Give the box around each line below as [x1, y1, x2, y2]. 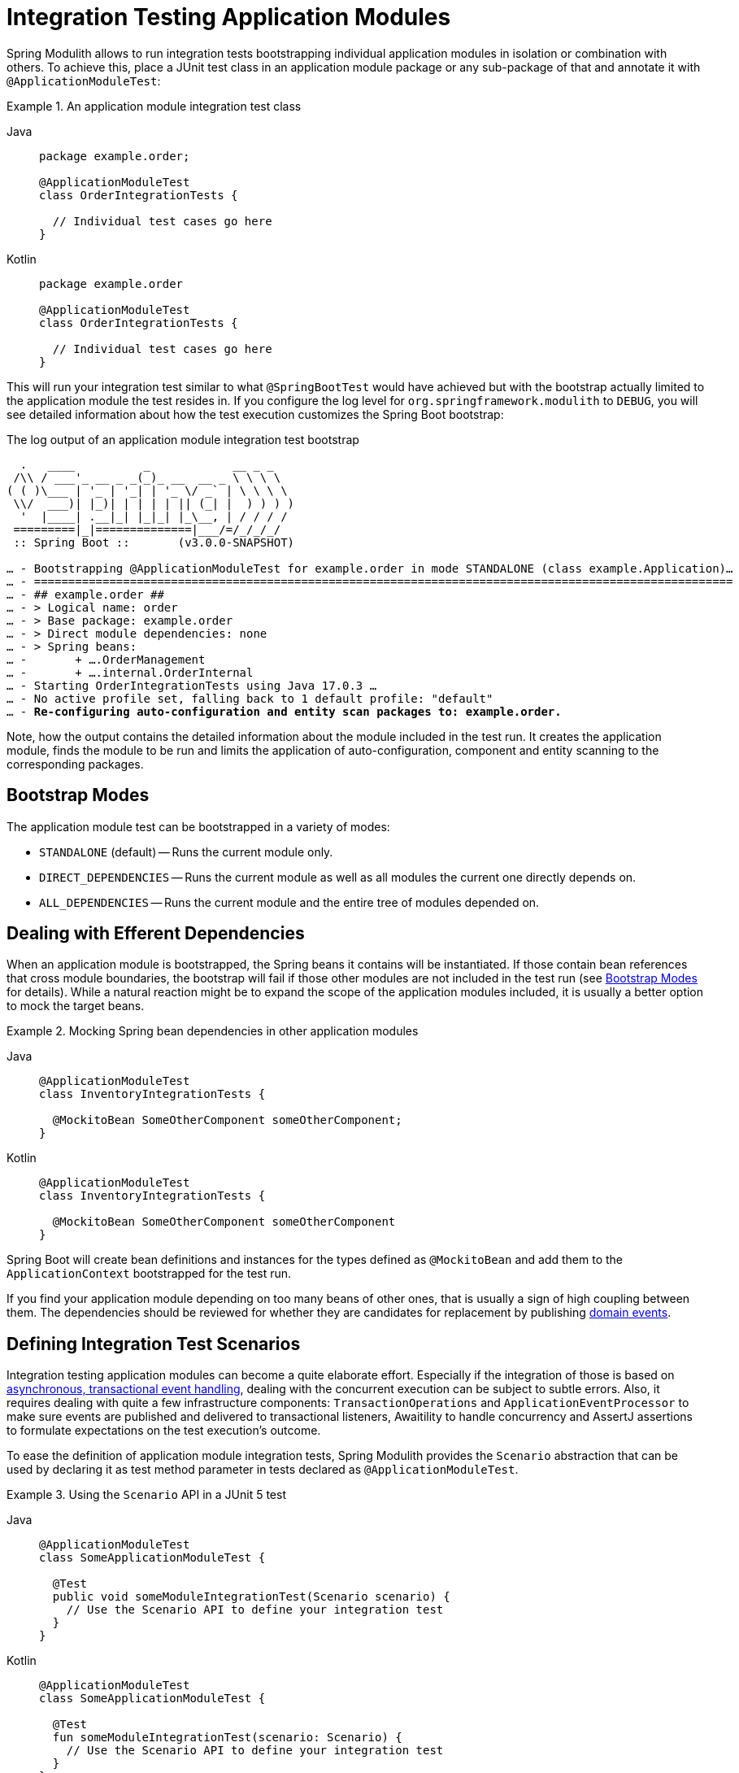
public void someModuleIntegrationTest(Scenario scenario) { [52, 1590, 450, 1604]
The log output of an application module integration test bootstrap [7, 432, 359, 447]
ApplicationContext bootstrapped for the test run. [7, 1266, 292, 1281]
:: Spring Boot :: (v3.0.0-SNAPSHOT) [13, 535, 295, 549]
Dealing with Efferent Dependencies [7, 923, 305, 944]
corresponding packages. [7, 756, 144, 771]
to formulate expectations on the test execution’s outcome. [7, 1423, 321, 1438]
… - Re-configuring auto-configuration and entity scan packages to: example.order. [7, 704, 562, 718]
